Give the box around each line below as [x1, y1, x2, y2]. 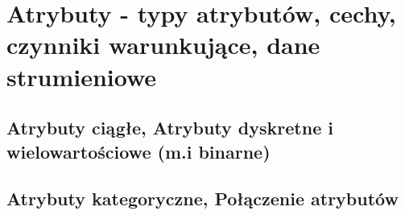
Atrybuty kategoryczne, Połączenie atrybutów [6, 186, 399, 211]
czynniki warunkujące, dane [6, 28, 320, 61]
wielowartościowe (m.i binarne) [6, 139, 271, 163]
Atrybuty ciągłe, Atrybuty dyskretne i [6, 115, 333, 140]
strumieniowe [6, 60, 157, 93]
